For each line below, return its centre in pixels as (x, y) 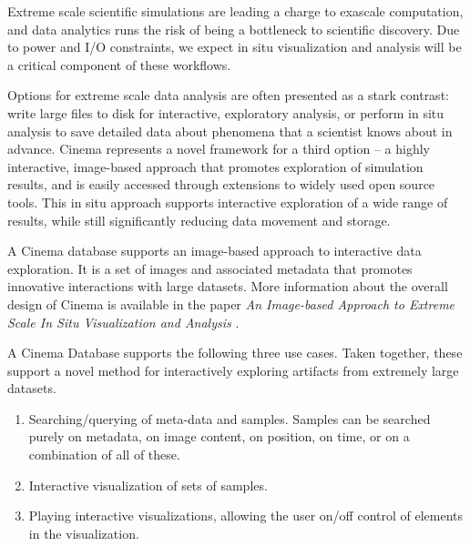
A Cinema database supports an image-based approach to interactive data (215, 251)
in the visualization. (84, 533)
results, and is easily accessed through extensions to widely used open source (221, 184)
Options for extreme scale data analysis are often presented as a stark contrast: (228, 95)
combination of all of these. (104, 455)
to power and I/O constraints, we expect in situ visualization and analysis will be (235, 47)
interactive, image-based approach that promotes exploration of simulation (215, 166)
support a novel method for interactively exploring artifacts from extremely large (233, 370)
